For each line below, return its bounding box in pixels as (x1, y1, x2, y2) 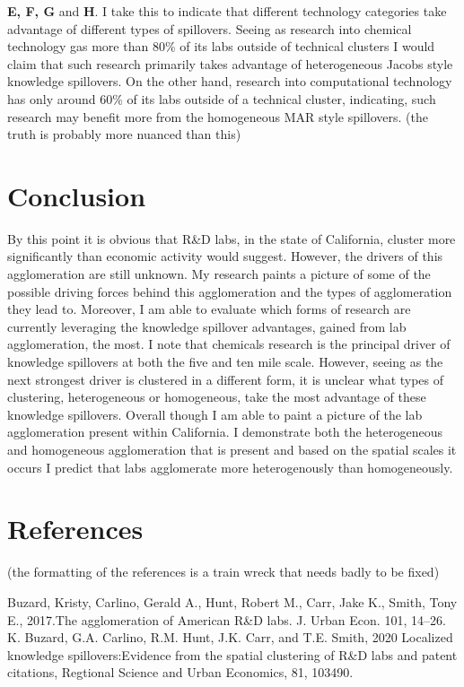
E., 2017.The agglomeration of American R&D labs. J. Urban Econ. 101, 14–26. (7, 610, 446, 629)
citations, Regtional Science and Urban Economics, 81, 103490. (7, 663, 354, 682)
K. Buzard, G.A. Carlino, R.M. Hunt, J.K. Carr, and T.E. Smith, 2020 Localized (7, 628, 453, 647)
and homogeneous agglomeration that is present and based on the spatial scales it (7, 440, 457, 458)
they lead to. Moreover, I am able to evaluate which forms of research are (7, 300, 411, 318)
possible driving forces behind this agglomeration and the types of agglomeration (7, 282, 452, 300)
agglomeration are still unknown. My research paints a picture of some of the (7, 265, 431, 283)
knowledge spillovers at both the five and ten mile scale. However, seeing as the (7, 352, 443, 371)
